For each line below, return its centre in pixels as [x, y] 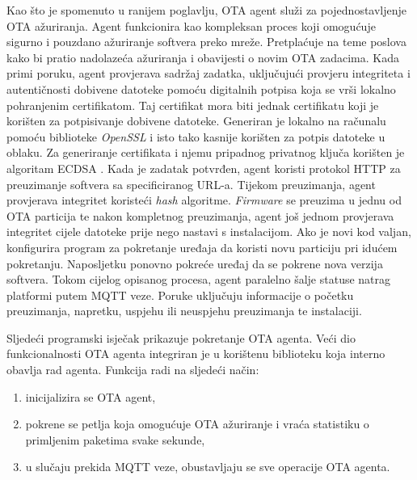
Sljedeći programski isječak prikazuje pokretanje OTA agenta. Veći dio [181, 337]
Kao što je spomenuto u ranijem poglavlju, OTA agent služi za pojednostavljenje [207, 10]
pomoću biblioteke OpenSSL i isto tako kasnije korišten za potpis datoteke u [196, 136]
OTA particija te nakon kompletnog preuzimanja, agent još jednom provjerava [200, 215]
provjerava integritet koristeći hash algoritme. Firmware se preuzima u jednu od [204, 200]
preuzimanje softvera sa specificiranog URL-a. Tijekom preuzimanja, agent [191, 184]
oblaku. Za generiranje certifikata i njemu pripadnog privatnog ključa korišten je [206, 152]
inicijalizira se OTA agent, [91, 396]
